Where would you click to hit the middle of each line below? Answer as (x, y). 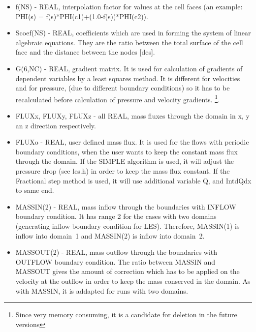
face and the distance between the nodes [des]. (85, 52)
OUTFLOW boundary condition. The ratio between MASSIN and (115, 261)
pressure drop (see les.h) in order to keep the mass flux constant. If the (123, 170)
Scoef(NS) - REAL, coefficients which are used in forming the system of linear (133, 33)
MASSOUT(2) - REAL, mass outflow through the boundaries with (116, 252)
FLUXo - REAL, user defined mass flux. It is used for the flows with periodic (132, 142)
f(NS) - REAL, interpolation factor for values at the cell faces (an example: (129, 6)
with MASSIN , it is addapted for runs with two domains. (102, 290)
